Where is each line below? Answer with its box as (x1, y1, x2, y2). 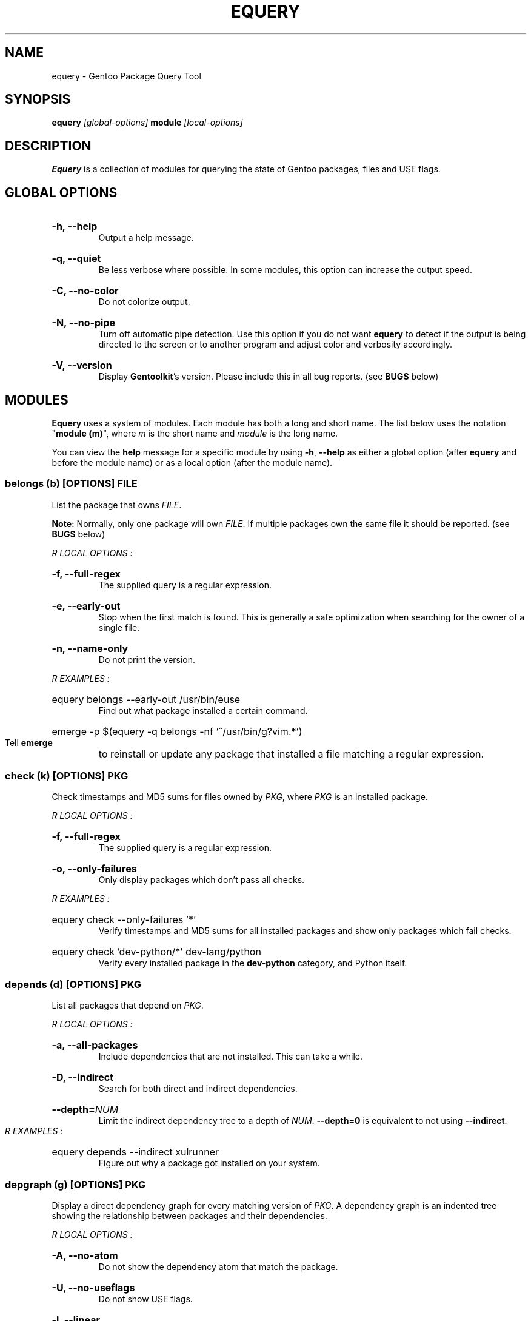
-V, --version (52, 359, 112, 372)
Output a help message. (98, 232, 194, 243)
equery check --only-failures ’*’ (52, 913, 196, 926)
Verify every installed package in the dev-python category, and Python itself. (98, 958, 407, 969)
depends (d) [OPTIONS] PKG (5, 978, 142, 990)
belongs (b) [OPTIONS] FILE (5, 477, 138, 490)
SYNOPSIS (5, 92, 71, 107)
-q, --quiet (52, 252, 101, 265)
